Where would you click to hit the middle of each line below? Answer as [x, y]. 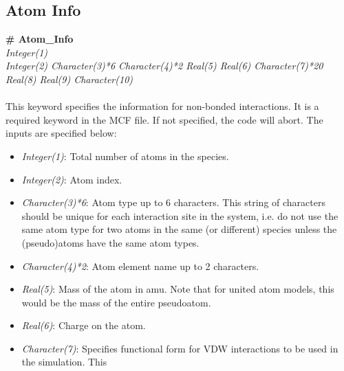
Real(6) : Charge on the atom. [84, 325]
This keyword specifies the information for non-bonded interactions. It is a [162, 106]
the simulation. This [64, 362]
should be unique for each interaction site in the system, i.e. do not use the [180, 215]
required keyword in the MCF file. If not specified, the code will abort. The [164, 119]
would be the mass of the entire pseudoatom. [116, 302]
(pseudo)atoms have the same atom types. [110, 242]
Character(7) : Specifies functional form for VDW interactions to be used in [180, 348]
